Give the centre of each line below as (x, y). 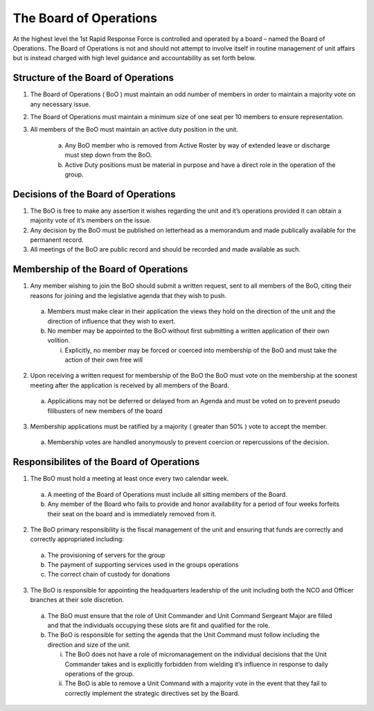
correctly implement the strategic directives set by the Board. (152, 693)
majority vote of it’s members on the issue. (91, 220)
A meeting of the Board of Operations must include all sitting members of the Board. (167, 494)
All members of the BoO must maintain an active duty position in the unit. (134, 130)
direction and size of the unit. (89, 644)
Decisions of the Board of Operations (94, 194)
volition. (59, 340)
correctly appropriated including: (77, 539)
